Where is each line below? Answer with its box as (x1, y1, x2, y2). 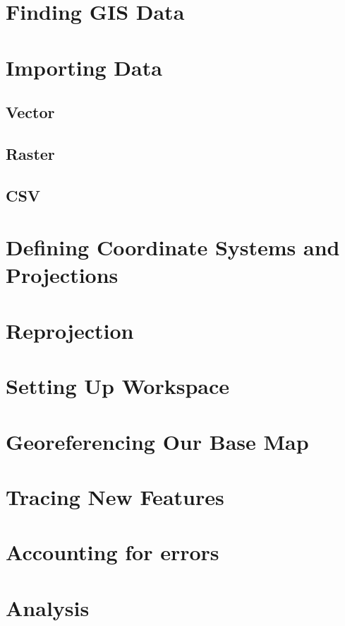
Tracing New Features (6, 482, 224, 511)
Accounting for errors (6, 538, 219, 567)
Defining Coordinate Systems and (6, 233, 340, 262)
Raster (6, 142, 55, 164)
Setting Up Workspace (6, 371, 230, 400)
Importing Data (6, 52, 162, 81)
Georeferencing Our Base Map (6, 427, 309, 456)
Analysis (6, 593, 90, 622)
